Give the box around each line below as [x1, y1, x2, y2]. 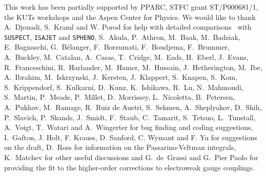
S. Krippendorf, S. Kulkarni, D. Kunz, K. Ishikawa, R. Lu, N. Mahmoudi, [4, 81, 243, 92]
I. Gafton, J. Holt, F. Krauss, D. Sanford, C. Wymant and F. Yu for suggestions [4, 131, 257, 142]
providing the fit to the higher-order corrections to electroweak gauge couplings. [4, 162, 255, 172]
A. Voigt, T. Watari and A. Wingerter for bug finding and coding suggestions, [4, 122, 253, 133]
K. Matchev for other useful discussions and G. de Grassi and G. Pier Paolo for [4, 151, 258, 162]
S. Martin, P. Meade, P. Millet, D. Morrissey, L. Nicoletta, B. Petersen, [4, 92, 235, 102]
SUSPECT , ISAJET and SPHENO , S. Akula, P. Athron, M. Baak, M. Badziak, [4, 31, 240, 42]
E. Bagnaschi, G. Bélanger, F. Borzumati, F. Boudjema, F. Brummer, [4, 41, 230, 52]
